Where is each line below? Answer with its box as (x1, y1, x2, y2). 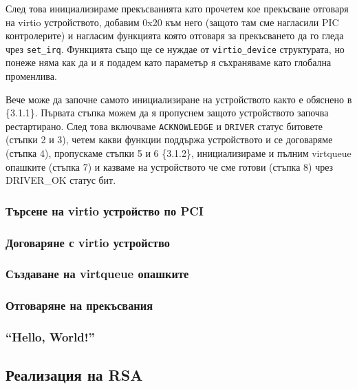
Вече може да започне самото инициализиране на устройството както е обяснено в (6, 92, 352, 106)
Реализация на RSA (6, 364, 143, 386)
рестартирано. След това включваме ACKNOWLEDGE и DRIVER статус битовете (6, 118, 323, 133)
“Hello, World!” (6, 328, 95, 346)
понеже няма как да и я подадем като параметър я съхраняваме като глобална (6, 55, 332, 70)
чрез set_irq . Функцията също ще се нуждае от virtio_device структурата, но (6, 41, 345, 56)
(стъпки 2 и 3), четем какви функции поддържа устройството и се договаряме (6, 132, 333, 147)
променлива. (6, 69, 57, 83)
